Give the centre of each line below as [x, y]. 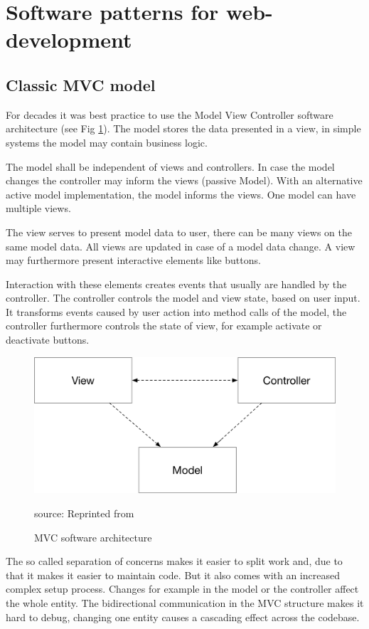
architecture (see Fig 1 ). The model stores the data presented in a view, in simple [183, 128]
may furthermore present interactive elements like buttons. [133, 260]
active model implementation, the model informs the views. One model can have [181, 194]
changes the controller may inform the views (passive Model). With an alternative [184, 180]
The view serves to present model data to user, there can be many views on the [179, 232]
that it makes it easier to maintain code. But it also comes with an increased [173, 575]
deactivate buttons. [48, 340]
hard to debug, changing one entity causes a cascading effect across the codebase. [183, 617]
